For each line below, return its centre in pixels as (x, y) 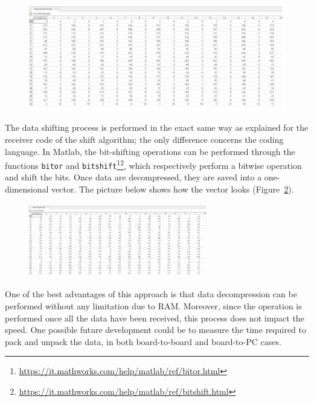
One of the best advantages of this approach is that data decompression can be (151, 294)
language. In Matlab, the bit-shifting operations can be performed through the (150, 151)
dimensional (27, 189)
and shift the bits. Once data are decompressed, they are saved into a (133, 177)
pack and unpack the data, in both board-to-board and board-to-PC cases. (143, 341)
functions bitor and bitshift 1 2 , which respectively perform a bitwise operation (153, 164)
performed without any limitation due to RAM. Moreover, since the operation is (153, 305)
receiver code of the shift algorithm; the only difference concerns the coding (144, 139)
